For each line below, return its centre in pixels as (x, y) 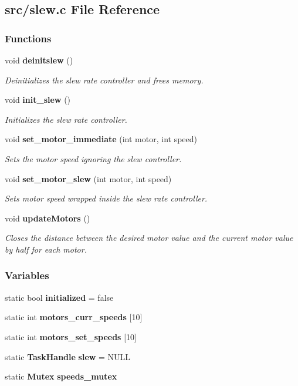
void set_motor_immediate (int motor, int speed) (101, 139)
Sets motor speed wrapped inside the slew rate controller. (106, 198)
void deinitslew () (39, 60)
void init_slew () (38, 100)
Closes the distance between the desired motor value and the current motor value (149, 238)
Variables (27, 275)
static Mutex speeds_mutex (61, 376)
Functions (28, 38)
